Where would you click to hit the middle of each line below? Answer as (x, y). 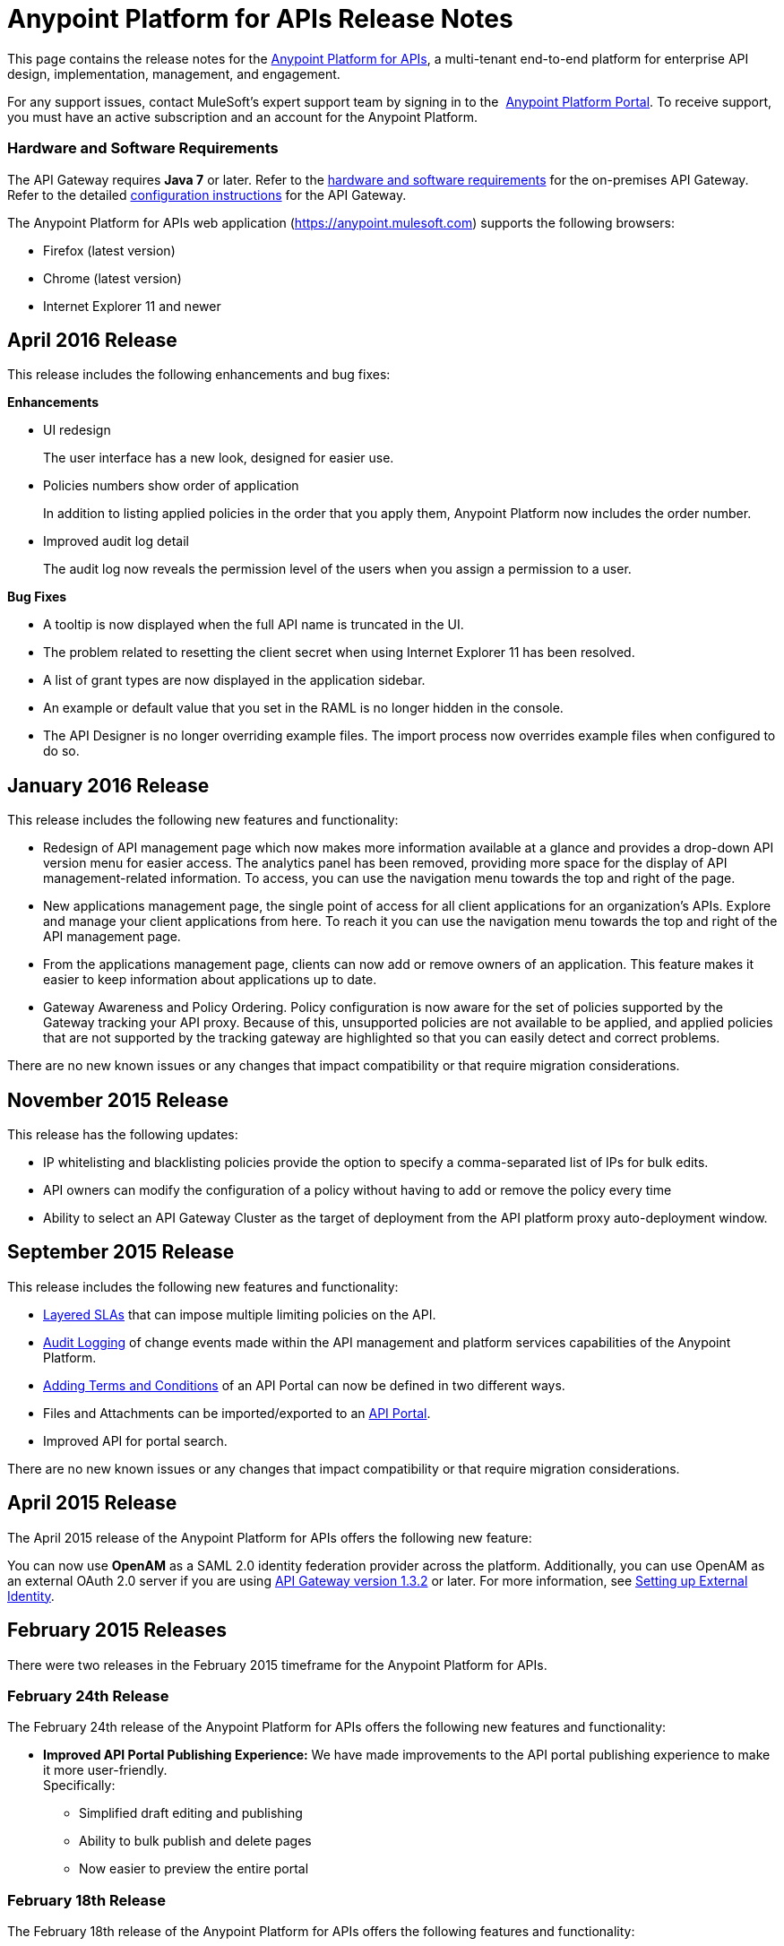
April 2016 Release (92, 340)
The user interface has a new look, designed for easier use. (219, 458)
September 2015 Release (121, 1252)
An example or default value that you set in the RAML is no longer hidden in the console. (303, 708)
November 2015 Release (118, 1100)
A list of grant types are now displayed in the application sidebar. (234, 680)
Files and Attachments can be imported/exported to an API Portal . (237, 1413)
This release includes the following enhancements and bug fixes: (199, 375)
